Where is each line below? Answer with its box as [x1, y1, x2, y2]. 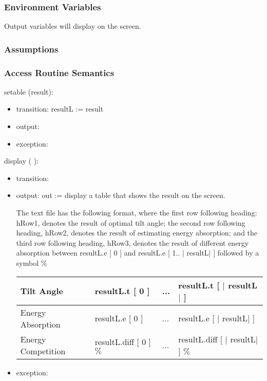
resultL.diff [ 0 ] [94, 335, 151, 348]
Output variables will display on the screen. [4, 21, 141, 31]
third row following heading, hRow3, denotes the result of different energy [16, 237, 249, 248]
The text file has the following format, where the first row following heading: [16, 207, 257, 218]
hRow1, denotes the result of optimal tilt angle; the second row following [16, 217, 245, 228]
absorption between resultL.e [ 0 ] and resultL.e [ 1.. [16, 247, 180, 258]
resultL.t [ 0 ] [94, 285, 150, 297]
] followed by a [213, 247, 259, 258]
